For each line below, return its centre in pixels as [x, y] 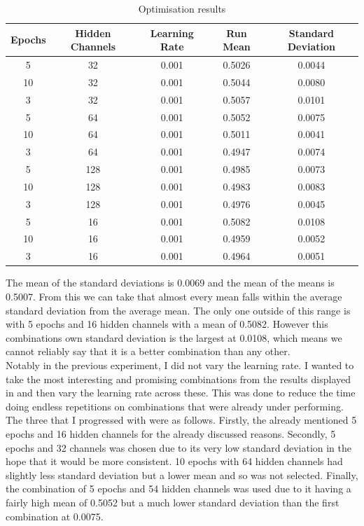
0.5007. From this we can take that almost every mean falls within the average [174, 296]
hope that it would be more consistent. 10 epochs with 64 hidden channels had [174, 461]
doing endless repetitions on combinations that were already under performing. [175, 406]
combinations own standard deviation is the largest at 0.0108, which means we [174, 337]
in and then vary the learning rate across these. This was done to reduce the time [181, 393]
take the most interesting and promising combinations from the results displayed [178, 379]
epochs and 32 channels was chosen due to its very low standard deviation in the [179, 447]
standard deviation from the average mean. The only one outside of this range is [178, 310]
